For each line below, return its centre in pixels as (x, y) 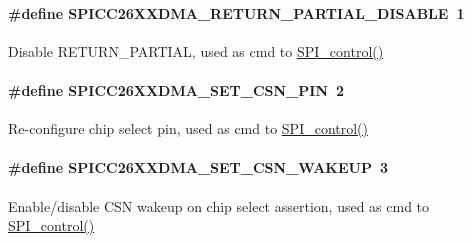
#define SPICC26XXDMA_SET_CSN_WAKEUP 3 (198, 167)
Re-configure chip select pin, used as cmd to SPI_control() (188, 128)
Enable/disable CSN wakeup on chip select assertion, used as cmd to (219, 205)
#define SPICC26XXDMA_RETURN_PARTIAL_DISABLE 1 (236, 12)
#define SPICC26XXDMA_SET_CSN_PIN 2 (176, 89)
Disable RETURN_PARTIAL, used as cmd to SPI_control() (196, 50)
